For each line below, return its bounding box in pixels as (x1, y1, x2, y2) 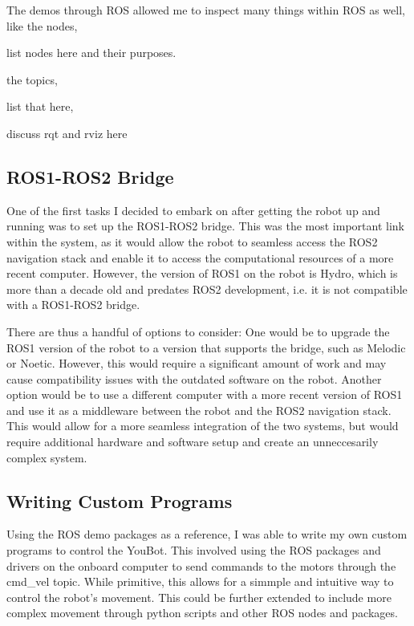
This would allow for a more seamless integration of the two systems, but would (6, 417, 399, 434)
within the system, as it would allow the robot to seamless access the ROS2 (6, 233, 378, 250)
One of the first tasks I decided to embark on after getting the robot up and (6, 201, 380, 218)
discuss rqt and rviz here (6, 124, 128, 141)
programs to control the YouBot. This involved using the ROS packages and (6, 542, 381, 559)
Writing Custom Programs (6, 488, 233, 513)
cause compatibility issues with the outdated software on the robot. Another (6, 370, 382, 387)
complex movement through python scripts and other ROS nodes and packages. (6, 604, 398, 621)
